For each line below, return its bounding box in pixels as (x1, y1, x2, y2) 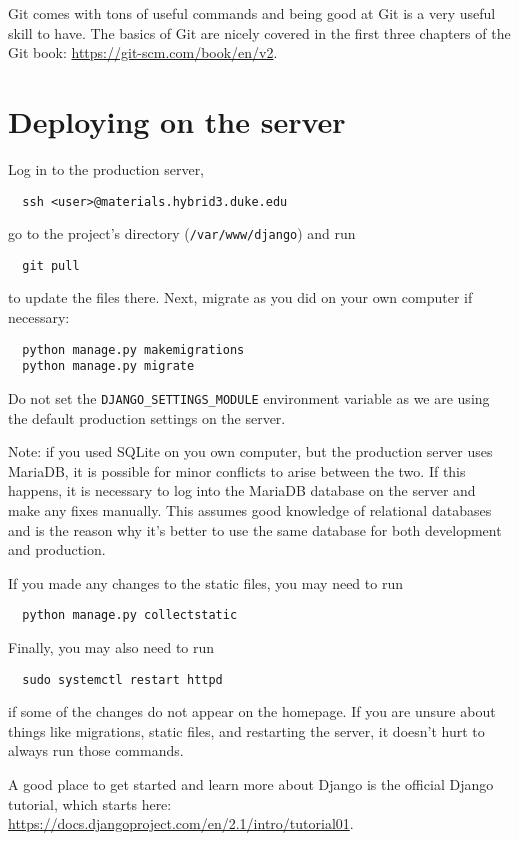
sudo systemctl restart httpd (22, 672, 223, 687)
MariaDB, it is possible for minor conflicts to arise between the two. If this (8, 460, 466, 481)
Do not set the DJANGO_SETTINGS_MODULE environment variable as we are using (8, 387, 490, 408)
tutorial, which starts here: (8, 793, 172, 814)
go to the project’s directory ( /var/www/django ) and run (8, 223, 356, 244)
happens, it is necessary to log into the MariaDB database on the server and (8, 480, 476, 501)
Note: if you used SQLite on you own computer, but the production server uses (8, 441, 493, 462)
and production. (8, 539, 106, 560)
